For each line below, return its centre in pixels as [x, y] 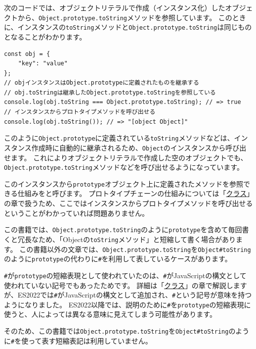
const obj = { [27, 54]
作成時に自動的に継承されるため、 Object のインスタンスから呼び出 [139, 147]
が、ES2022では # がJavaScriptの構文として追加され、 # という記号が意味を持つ [128, 295]
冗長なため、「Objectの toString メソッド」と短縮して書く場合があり [127, 239]
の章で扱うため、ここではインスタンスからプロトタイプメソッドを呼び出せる [128, 203]
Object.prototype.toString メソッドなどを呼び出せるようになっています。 [124, 167]
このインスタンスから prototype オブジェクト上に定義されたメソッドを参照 [124, 183]
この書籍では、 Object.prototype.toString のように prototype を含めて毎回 [123, 229]
